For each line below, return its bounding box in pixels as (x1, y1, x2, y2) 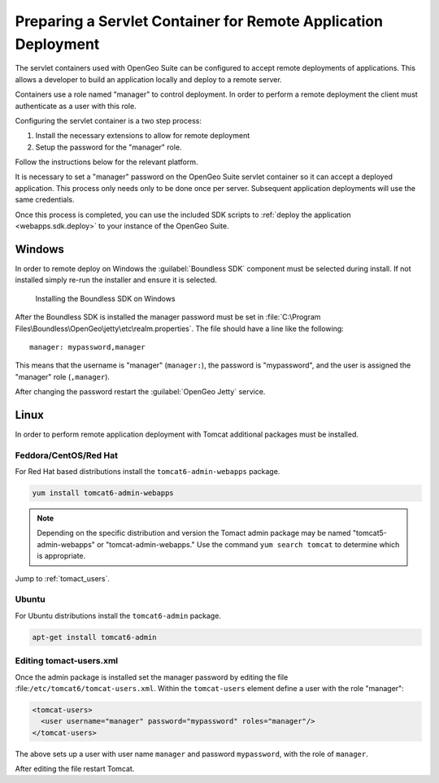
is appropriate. (37, 551, 86, 561)
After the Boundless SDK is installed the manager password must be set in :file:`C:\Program (15, 312, 321, 322)
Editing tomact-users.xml (15, 655, 119, 667)
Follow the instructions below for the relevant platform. (15, 157, 198, 167)
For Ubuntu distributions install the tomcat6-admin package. (15, 611, 221, 620)
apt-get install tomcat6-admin (32, 633, 158, 642)
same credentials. (15, 195, 75, 205)
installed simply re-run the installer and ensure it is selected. (15, 275, 217, 285)
